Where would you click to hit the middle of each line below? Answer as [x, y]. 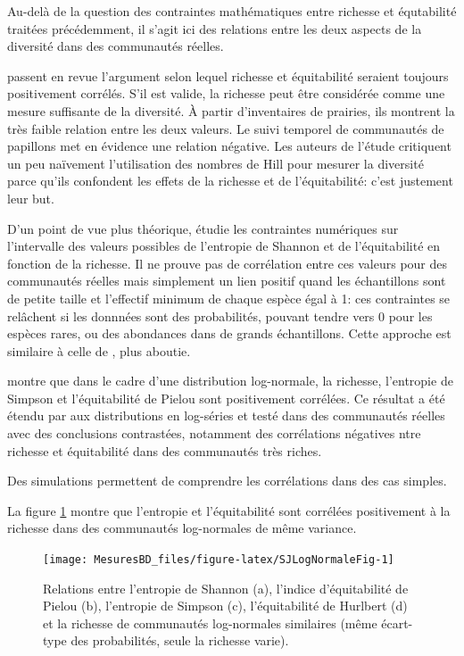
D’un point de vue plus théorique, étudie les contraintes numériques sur [203, 228]
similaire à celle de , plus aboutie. [99, 350]
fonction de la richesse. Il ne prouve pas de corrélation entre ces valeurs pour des [228, 263]
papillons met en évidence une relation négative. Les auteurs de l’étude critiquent [229, 146]
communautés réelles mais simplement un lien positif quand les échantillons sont [227, 281]
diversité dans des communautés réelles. [116, 46]
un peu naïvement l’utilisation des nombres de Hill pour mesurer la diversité [215, 163]
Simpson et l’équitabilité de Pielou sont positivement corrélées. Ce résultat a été [226, 398]
